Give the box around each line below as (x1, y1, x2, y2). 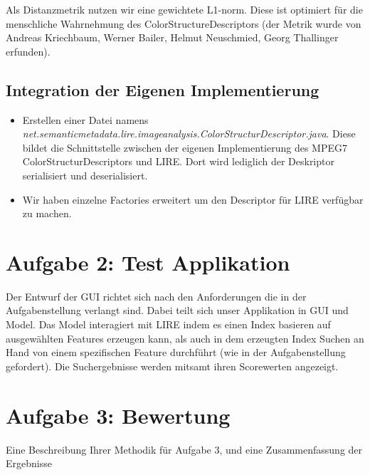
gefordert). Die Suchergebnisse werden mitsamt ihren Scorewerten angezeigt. (6, 358, 339, 373)
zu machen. (22, 206, 72, 221)
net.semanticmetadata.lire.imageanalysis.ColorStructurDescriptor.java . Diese (22, 126, 356, 141)
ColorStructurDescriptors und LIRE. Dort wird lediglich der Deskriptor (22, 154, 334, 169)
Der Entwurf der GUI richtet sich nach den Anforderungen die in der (6, 288, 307, 303)
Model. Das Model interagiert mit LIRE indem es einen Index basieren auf (6, 317, 331, 332)
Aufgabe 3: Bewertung (6, 400, 231, 429)
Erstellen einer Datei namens (22, 112, 149, 127)
